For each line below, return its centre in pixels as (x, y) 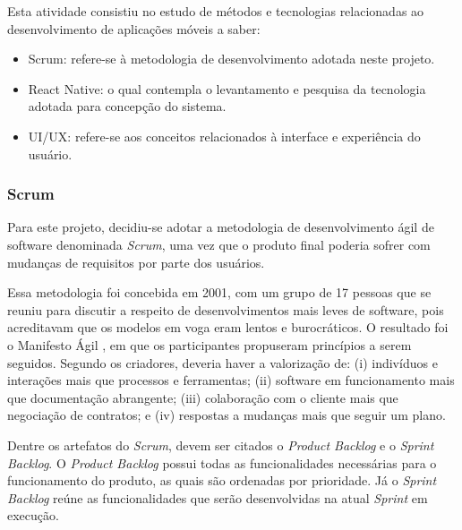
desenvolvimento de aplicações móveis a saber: (134, 28)
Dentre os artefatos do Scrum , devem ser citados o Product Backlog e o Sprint (221, 445)
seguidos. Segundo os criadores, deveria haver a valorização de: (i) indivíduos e (222, 362)
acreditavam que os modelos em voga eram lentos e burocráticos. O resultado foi (228, 327)
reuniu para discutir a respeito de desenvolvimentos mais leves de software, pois (226, 309)
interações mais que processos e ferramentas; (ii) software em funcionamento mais (231, 380)
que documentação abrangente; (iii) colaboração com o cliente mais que (203, 397)
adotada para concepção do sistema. (127, 106)
